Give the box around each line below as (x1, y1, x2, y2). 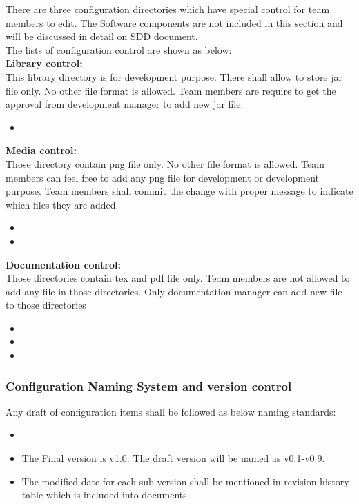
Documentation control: (6, 257, 121, 271)
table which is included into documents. (21, 487, 190, 502)
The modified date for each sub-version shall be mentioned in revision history (21, 474, 349, 488)
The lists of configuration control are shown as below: (6, 42, 232, 57)
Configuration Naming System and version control (6, 377, 292, 394)
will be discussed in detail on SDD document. (6, 29, 198, 43)
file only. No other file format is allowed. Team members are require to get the (6, 83, 336, 97)
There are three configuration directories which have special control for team (6, 2, 330, 16)
